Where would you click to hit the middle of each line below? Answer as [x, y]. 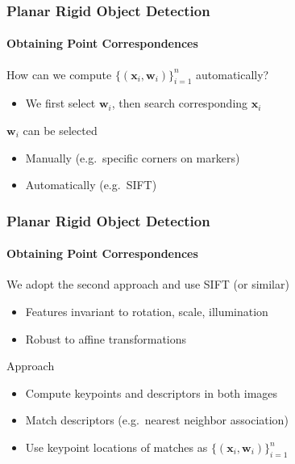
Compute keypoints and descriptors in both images [152, 392]
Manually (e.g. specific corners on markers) [133, 157]
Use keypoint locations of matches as [116, 447]
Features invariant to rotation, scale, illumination [147, 312]
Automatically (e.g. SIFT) [91, 185]
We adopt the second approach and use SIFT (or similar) [148, 284]
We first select [60, 103]
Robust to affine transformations [106, 338]
